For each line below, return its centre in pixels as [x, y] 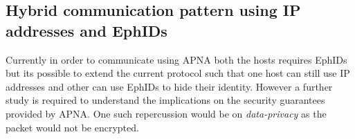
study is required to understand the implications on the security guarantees [165, 100]
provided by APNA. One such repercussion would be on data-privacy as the [166, 113]
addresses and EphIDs [87, 30]
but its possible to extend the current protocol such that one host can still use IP [178, 73]
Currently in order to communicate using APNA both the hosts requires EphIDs [176, 59]
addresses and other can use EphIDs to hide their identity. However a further [169, 86]
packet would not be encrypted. [72, 127]
